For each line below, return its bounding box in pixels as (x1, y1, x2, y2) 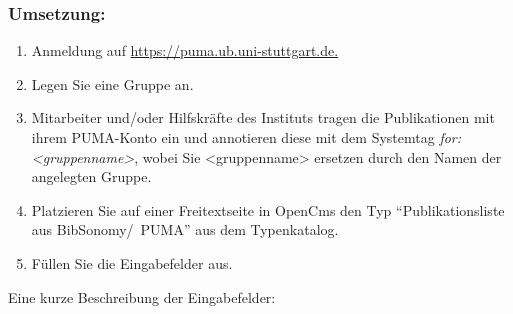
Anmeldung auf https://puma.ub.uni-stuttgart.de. (31, 40, 339, 61)
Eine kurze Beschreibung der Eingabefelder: (8, 286, 276, 307)
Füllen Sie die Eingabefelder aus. (31, 252, 233, 273)
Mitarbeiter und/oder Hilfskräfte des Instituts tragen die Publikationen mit (31, 107, 495, 128)
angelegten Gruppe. (31, 166, 152, 187)
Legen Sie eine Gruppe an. (31, 73, 194, 94)
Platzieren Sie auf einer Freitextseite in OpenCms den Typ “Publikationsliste (31, 199, 505, 220)
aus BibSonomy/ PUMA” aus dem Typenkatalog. (31, 219, 339, 240)
